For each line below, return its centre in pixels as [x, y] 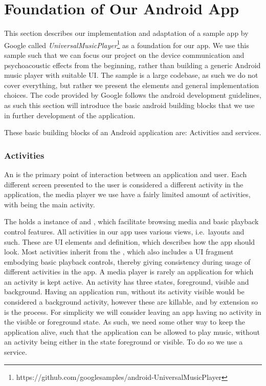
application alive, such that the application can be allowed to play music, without [132, 331]
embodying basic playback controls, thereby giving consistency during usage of [127, 261]
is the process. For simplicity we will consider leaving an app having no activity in [133, 312]
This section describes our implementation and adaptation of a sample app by [126, 33]
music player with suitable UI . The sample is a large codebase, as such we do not [131, 75]
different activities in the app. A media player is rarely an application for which [129, 272]
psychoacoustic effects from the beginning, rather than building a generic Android [132, 65]
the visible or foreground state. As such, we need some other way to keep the [125, 322]
